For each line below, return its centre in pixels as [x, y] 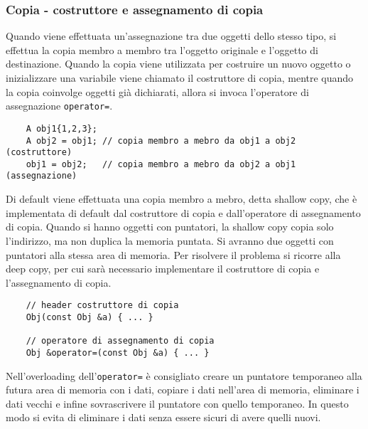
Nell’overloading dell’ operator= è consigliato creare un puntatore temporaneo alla [184, 375]
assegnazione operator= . [59, 106]
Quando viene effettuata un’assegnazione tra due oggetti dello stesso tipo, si [171, 36]
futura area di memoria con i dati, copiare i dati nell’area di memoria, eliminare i [183, 390]
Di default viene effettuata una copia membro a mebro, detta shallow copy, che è [182, 199]
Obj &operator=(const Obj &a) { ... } [118, 353]
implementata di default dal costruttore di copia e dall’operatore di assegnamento [183, 212]
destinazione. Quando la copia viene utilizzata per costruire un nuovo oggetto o [178, 64]
